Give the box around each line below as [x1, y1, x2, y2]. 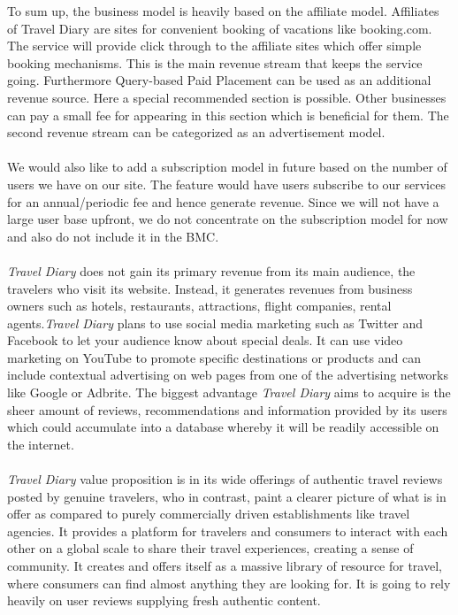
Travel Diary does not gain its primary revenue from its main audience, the [7, 261, 416, 280]
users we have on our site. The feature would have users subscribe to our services [7, 174, 446, 193]
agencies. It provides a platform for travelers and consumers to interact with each [7, 521, 448, 540]
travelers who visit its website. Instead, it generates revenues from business [7, 279, 413, 297]
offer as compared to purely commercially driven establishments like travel [7, 504, 410, 523]
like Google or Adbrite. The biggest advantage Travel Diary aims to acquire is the [7, 383, 451, 402]
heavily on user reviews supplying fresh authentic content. [7, 591, 321, 610]
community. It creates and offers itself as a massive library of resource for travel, [7, 557, 442, 574]
